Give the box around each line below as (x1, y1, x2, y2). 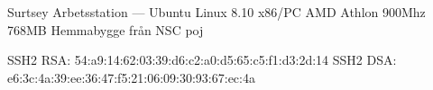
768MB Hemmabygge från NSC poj (7, 20, 204, 39)
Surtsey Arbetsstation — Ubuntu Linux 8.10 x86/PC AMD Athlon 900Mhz (7, 3, 426, 21)
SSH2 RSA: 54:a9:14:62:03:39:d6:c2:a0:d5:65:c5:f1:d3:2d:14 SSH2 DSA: (7, 50, 397, 69)
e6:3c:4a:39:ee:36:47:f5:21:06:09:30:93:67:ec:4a (7, 67, 255, 86)
